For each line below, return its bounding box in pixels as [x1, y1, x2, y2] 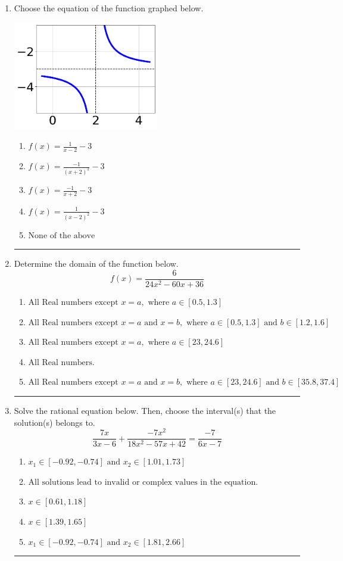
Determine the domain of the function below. [14, 257, 179, 270]
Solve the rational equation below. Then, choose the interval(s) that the [14, 404, 276, 416]
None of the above [28, 231, 95, 240]
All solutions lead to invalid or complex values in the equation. [28, 478, 258, 487]
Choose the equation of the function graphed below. [14, 2, 204, 14]
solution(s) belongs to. [14, 416, 95, 428]
